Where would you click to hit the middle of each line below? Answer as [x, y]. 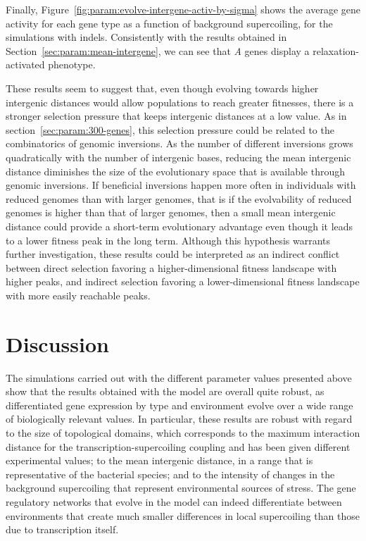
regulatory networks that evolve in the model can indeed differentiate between [174, 501]
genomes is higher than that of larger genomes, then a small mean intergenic [171, 212]
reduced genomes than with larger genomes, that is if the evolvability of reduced [179, 198]
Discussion [57, 343]
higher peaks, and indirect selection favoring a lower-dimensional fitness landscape [183, 281]
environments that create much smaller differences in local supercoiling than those [183, 515]
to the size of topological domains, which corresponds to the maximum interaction [183, 432]
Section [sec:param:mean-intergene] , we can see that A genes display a [158, 50]
